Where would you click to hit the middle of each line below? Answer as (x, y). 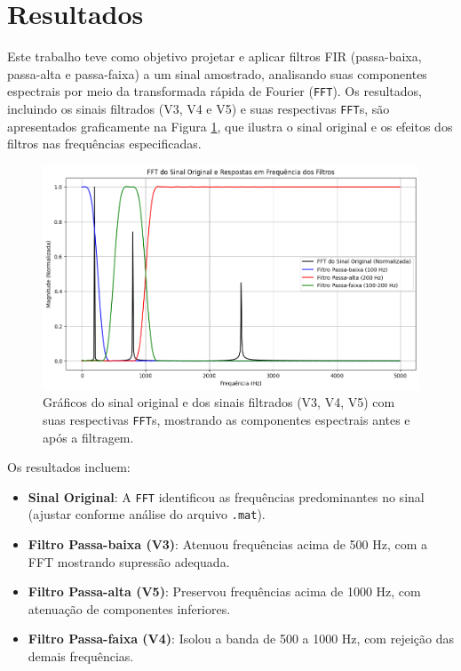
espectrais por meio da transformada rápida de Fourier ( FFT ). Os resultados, (215, 91)
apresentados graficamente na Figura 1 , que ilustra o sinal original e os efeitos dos (230, 126)
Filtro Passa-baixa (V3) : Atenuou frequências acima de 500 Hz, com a (228, 544)
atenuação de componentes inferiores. (129, 608)
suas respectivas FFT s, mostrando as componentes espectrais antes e (227, 419)
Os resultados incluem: (69, 467)
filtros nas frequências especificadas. (104, 144)
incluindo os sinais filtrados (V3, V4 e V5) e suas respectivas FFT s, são (199, 108)
